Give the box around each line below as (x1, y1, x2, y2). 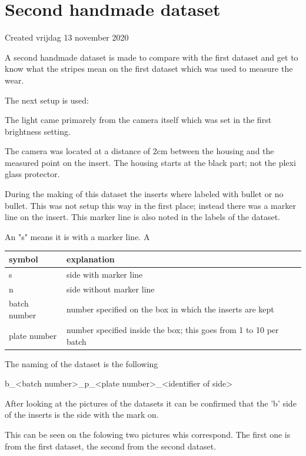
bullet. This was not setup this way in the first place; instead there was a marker (5, 199, 296, 211)
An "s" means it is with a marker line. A (5, 230, 150, 242)
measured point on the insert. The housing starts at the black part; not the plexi (5, 156, 296, 168)
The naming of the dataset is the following (5, 357, 158, 370)
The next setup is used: (5, 94, 89, 106)
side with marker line (66, 268, 143, 280)
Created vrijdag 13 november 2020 (5, 31, 129, 44)
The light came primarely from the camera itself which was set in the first (5, 114, 272, 126)
